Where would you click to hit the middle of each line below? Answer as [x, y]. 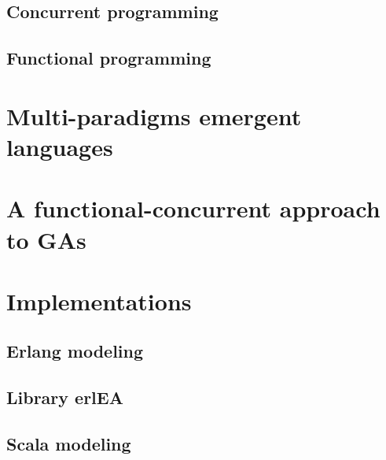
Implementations [99, 300]
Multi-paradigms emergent [154, 115]
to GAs [46, 239]
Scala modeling [69, 444]
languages [60, 146]
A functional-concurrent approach [193, 208]
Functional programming [109, 58]
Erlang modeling [75, 351]
